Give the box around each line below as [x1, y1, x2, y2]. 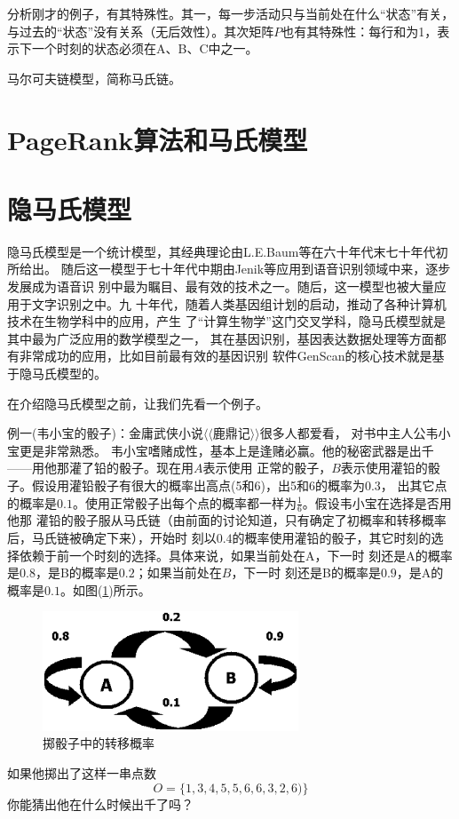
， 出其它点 [380, 476, 447, 494]
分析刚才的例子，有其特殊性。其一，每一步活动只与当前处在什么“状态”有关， [7, 4, 455, 22]
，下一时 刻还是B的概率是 [231, 563, 381, 582]
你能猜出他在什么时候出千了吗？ [7, 794, 194, 813]
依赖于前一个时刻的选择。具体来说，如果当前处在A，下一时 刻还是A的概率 [19, 545, 453, 564]
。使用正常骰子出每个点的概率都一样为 [72, 493, 297, 512]
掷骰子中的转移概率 [43, 734, 154, 752]
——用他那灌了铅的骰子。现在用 [7, 458, 194, 477]
